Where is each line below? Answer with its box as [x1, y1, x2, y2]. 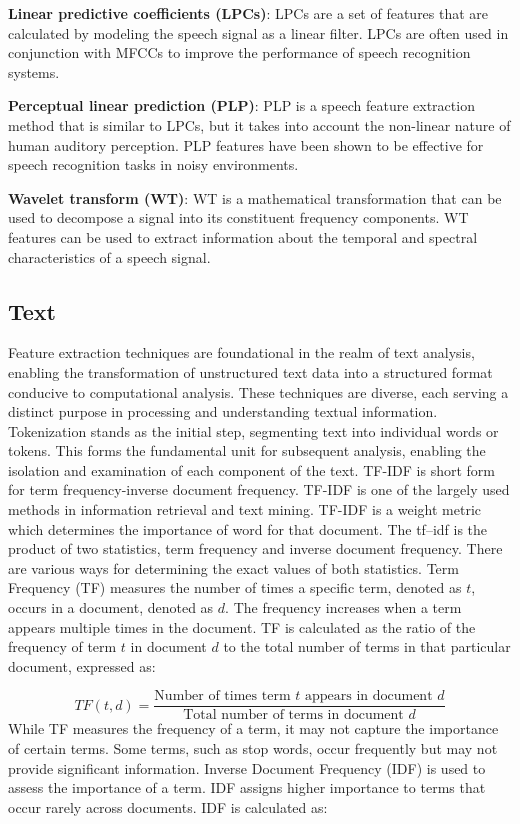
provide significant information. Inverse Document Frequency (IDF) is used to [8, 757, 486, 778]
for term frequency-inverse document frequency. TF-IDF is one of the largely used [8, 479, 510, 500]
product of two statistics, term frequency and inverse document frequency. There [8, 538, 503, 559]
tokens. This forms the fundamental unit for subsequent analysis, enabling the [8, 440, 486, 461]
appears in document [304, 689, 433, 704]
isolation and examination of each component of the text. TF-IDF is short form [8, 459, 496, 480]
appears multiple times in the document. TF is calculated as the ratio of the [8, 616, 476, 637]
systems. [8, 61, 60, 82]
